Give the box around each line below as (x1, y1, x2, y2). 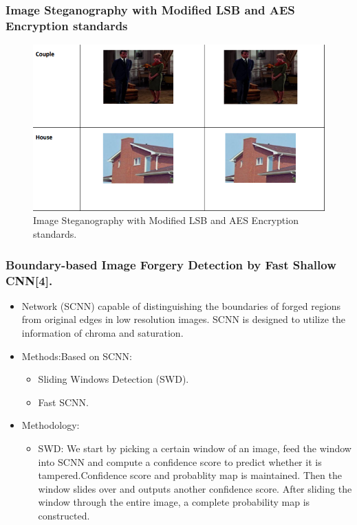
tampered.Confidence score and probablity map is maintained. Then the (38, 468, 342, 482)
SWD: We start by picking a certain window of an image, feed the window (38, 440, 351, 455)
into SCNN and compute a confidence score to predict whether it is (38, 454, 322, 469)
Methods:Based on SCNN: (21, 348, 132, 363)
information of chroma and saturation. (21, 325, 184, 339)
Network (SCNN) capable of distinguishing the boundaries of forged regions (21, 298, 341, 313)
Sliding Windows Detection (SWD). (38, 372, 189, 386)
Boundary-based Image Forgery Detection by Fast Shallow (6, 256, 336, 273)
